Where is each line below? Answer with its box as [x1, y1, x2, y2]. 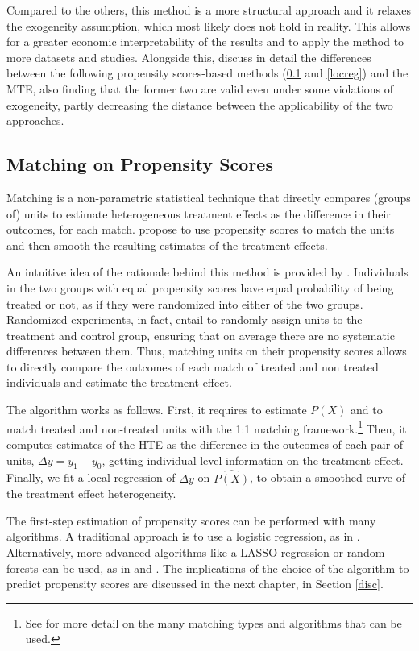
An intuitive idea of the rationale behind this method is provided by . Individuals [6, 263, 409, 280]
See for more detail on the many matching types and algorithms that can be [25, 614, 402, 631]
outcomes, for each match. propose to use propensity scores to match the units [6, 221, 395, 238]
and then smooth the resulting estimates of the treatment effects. [6, 236, 328, 253]
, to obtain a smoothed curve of [250, 469, 406, 486]
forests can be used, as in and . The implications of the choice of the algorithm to [6, 559, 409, 576]
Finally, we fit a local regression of [6, 469, 176, 486]
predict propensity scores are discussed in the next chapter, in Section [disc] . [6, 575, 384, 592]
